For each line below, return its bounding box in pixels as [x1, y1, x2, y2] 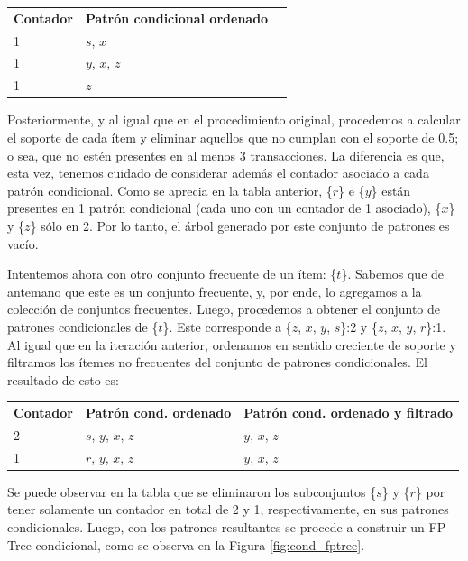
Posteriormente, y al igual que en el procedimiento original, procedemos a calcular [7, 110, 461, 129]
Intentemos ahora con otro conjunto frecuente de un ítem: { [7, 264, 337, 283]
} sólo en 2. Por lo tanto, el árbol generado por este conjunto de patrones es [30, 216, 450, 235]
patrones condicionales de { [7, 317, 159, 336]
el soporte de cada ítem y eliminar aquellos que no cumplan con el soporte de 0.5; [7, 127, 459, 146]
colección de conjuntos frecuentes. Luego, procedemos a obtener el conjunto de [7, 299, 441, 318]
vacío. [7, 234, 39, 253]
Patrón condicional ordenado [85, 8, 269, 27]
